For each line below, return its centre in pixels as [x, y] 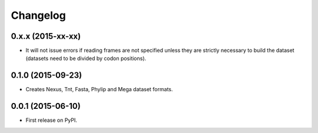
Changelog [38, 15]
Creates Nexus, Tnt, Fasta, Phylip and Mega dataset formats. [99, 89]
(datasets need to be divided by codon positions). [86, 58]
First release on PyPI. [52, 120]
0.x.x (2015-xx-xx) [46, 36]
